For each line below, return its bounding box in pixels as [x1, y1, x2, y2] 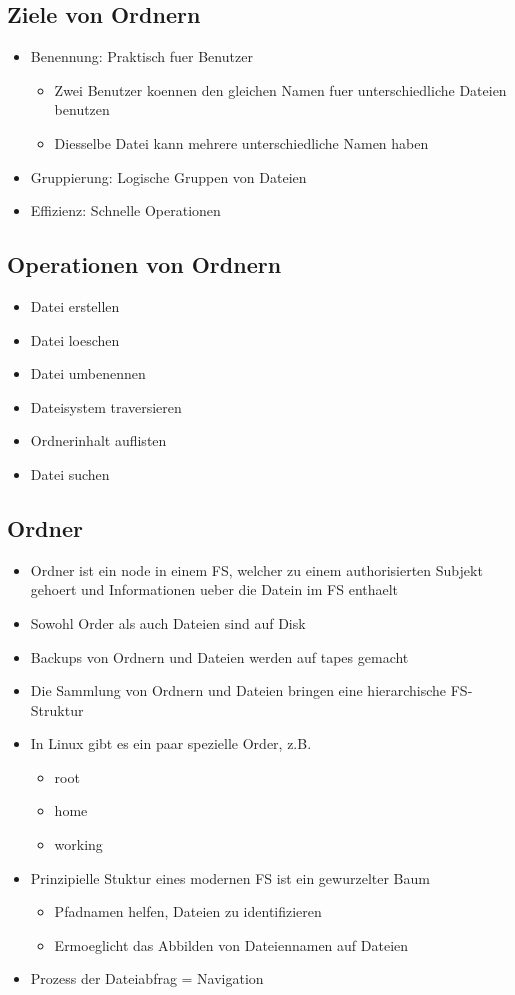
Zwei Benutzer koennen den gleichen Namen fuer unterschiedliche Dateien [54, 79, 507, 100]
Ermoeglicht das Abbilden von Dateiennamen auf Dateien [54, 934, 409, 955]
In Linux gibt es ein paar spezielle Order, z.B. [30, 733, 312, 754]
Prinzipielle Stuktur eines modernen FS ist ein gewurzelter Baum [30, 867, 430, 888]
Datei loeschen [30, 329, 120, 350]
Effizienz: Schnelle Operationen [30, 200, 221, 221]
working [54, 834, 103, 855]
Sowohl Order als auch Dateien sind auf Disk [30, 612, 306, 633]
